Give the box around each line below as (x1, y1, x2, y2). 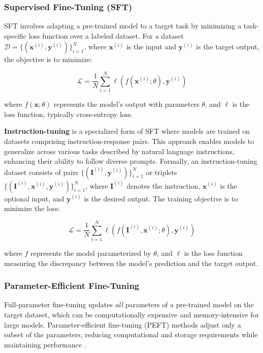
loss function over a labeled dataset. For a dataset (28, 30, 184, 41)
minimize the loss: (4, 203, 60, 214)
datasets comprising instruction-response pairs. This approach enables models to (4, 135, 254, 146)
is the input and (126, 41, 176, 52)
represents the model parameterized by (30, 248, 151, 258)
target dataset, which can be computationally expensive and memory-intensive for (4, 309, 259, 319)
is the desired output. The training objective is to (84, 193, 238, 203)
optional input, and (4, 193, 64, 203)
